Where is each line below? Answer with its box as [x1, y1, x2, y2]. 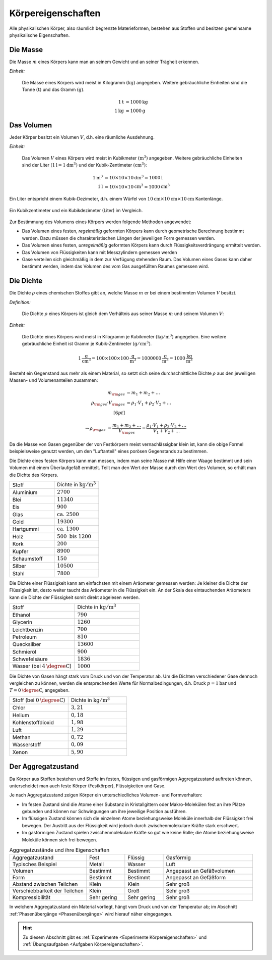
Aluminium [12, 489, 38, 496]
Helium [12, 712, 30, 719]
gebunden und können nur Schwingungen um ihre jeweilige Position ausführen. [22, 809, 187, 815]
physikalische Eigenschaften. [9, 32, 70, 38]
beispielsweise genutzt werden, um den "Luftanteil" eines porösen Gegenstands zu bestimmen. [9, 448, 208, 454]
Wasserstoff [12, 741, 41, 748]
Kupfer [12, 548, 29, 555]
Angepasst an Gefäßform [166, 874, 226, 881]
